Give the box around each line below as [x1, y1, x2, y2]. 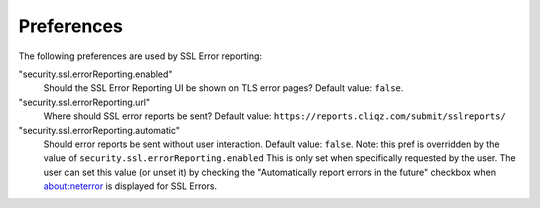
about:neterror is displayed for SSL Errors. [43, 180, 218, 192]
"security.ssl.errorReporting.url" [18, 96, 151, 108]
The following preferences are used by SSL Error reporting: [18, 50, 263, 62]
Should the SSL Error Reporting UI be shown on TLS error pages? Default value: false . [43, 82, 404, 94]
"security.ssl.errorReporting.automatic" [18, 124, 180, 136]
